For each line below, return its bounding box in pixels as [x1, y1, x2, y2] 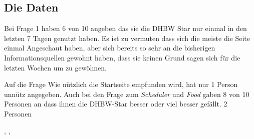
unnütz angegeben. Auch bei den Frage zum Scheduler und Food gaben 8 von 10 [4, 88, 249, 99]
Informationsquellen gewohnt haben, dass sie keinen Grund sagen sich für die [4, 52, 240, 62]
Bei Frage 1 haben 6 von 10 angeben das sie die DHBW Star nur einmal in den [4, 23, 247, 33]
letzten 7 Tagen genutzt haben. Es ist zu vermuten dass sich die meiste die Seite [4, 32, 250, 43]
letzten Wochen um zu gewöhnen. [4, 62, 107, 72]
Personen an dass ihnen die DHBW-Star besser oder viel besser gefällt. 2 [4, 98, 227, 109]
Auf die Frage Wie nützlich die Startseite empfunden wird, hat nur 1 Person [4, 79, 238, 89]
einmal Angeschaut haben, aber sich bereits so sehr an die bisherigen [4, 42, 215, 53]
